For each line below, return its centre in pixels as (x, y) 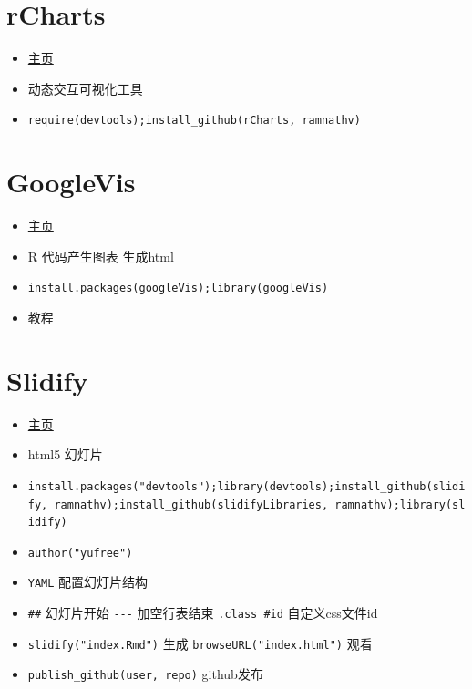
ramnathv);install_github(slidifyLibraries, (191, 504)
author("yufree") (80, 553)
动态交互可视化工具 (85, 88)
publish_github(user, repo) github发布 (145, 674)
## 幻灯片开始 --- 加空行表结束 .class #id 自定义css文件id (203, 613)
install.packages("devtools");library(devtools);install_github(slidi (246, 486)
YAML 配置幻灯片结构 (88, 582)
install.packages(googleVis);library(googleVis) (178, 288)
